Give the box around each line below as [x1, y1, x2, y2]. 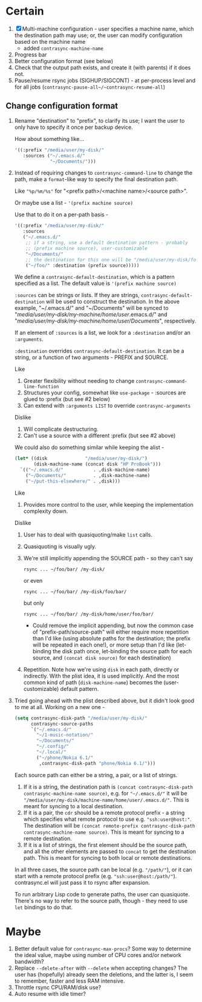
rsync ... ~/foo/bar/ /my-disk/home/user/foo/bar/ [23, 611, 154, 617]
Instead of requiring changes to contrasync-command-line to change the [14, 169, 193, 177]
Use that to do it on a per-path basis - [14, 211, 109, 218]
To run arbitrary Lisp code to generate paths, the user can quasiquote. [14, 890, 190, 897]
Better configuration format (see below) [14, 57, 114, 64]
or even [23, 577, 43, 584]
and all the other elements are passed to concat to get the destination [23, 848, 197, 855]
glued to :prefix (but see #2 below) [23, 396, 110, 403]
